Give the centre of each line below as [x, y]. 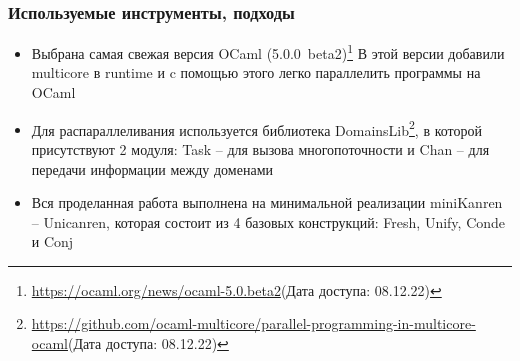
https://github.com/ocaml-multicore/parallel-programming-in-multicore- [253, 323]
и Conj [52, 241]
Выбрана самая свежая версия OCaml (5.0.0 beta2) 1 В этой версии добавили [268, 51]
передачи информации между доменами [152, 168]
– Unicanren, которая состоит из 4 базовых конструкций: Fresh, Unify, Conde [268, 221]
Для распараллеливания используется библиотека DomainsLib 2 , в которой [257, 128]
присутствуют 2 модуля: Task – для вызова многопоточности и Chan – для [260, 148]
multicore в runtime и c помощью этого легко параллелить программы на [256, 72]
